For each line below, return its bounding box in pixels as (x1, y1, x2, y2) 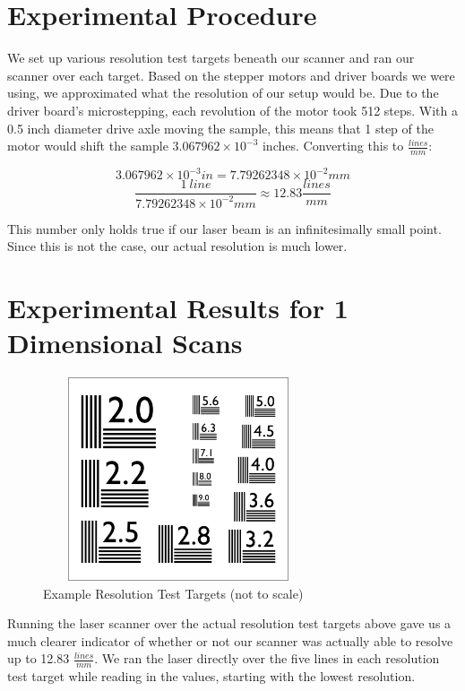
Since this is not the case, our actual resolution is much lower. (7, 237, 348, 255)
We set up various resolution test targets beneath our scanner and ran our (7, 48, 415, 67)
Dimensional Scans (7, 324, 243, 361)
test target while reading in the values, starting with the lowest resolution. (7, 667, 416, 686)
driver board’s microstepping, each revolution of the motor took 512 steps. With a (7, 100, 459, 119)
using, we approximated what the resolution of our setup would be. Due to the (7, 83, 439, 102)
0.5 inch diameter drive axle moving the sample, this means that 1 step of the (7, 118, 434, 137)
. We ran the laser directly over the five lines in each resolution (94, 649, 440, 668)
